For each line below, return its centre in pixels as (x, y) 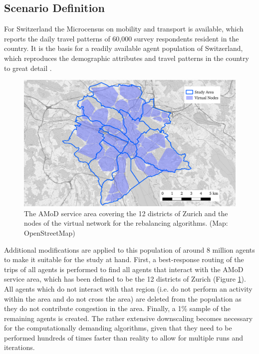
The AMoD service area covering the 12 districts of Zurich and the (126, 213)
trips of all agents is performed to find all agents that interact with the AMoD (124, 269)
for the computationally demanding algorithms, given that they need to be (118, 328)
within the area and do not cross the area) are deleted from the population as (123, 298)
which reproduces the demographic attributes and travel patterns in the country (127, 58)
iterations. (19, 347)
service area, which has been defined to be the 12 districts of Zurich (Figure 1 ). (125, 279)
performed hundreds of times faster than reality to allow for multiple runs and (124, 337)
